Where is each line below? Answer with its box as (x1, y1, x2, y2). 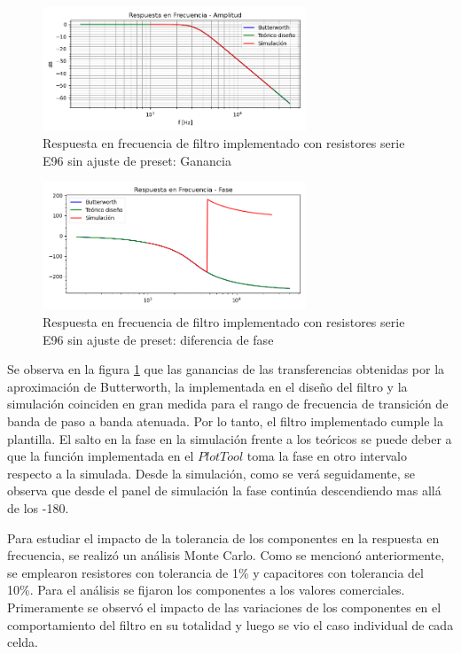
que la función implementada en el (7, 447, 194, 465)
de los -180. (7, 498, 69, 517)
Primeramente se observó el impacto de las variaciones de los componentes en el (7, 597, 441, 616)
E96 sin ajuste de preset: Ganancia (43, 151, 231, 169)
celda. (7, 633, 38, 651)
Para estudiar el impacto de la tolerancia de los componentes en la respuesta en (7, 528, 440, 547)
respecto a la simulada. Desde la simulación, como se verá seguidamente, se (7, 463, 415, 482)
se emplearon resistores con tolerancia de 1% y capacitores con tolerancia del (7, 563, 424, 581)
